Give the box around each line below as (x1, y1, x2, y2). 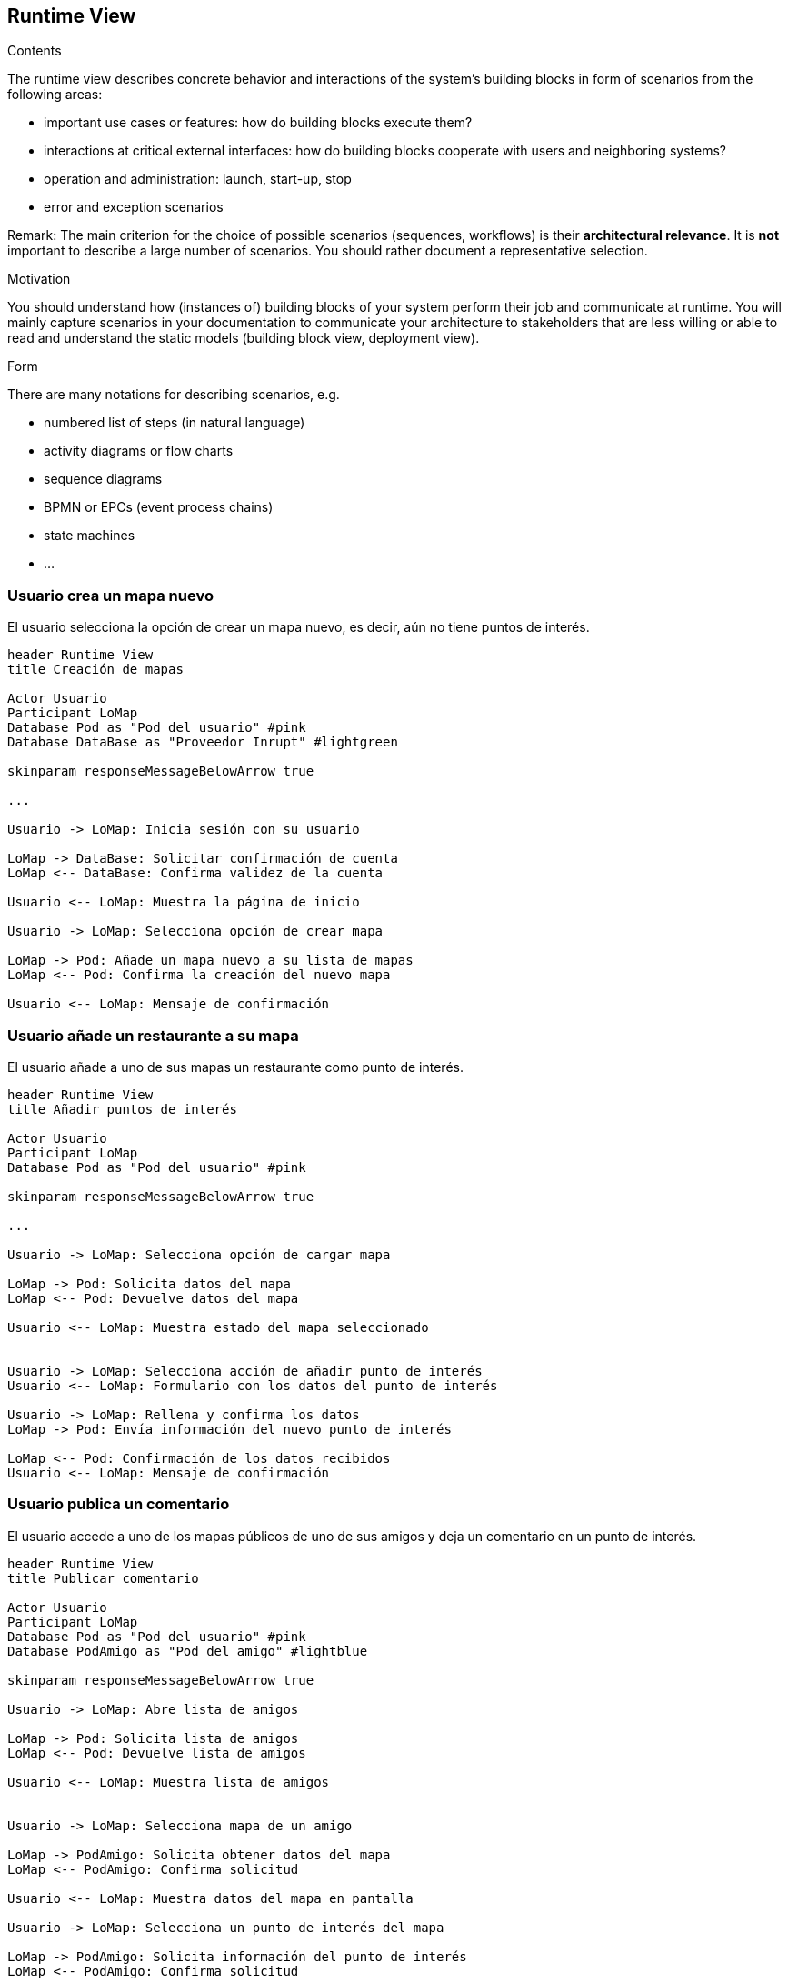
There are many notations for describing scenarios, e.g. (7, 386, 340, 403)
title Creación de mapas (7, 662, 184, 677)
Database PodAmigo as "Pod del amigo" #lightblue (7, 1643, 368, 1658)
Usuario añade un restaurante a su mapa (7, 1026, 299, 1045)
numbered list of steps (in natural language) (44, 415, 305, 431)
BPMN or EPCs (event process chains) (44, 499, 274, 516)
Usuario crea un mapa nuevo (7, 586, 214, 605)
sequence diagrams (44, 471, 163, 487)
